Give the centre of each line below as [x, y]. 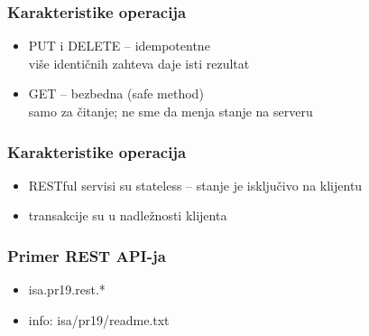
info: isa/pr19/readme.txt [99, 319]
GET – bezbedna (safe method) [116, 93]
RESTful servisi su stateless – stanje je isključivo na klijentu [195, 185]
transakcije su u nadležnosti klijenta [128, 215]
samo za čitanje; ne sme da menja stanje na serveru [171, 111]
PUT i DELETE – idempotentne [119, 46]
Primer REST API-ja [87, 255]
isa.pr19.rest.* [67, 289]
